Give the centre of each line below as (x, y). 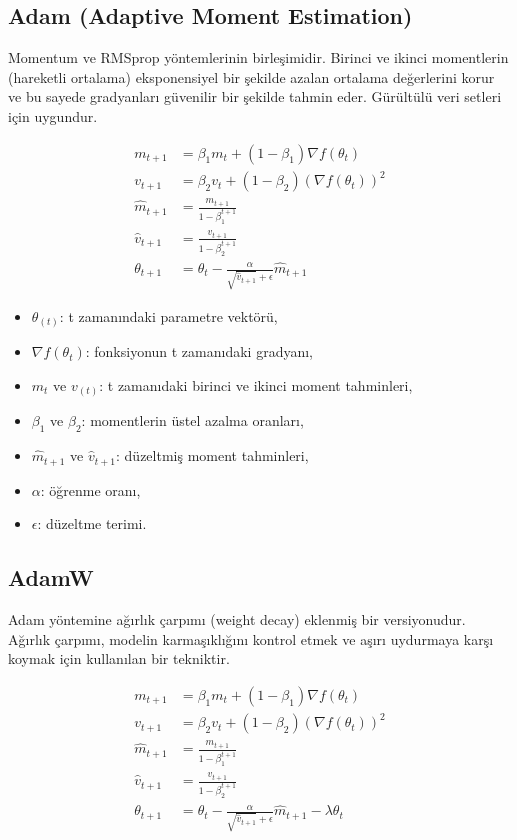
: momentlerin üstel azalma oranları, (192, 420)
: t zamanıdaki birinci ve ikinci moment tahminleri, (256, 384)
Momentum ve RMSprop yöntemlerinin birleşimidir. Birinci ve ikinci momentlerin (258, 57)
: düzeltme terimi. (92, 523)
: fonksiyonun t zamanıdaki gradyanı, (199, 351)
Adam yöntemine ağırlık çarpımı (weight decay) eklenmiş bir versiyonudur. (237, 618)
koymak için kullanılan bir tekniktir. (119, 658)
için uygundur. (53, 115)
